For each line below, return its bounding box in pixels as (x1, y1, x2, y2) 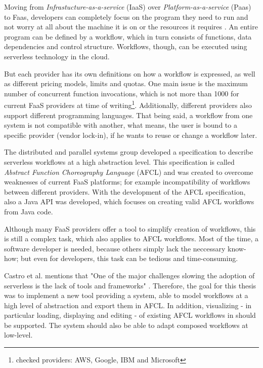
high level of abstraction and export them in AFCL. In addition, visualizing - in (4, 300, 252, 310)
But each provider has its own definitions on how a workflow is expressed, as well (4, 68, 255, 79)
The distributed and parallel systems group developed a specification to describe (4, 146, 253, 157)
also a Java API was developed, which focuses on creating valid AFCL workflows (4, 196, 254, 207)
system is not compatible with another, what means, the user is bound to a (4, 120, 237, 130)
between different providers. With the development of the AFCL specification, (4, 186, 246, 197)
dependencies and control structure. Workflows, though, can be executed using (4, 41, 247, 52)
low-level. (4, 329, 33, 340)
